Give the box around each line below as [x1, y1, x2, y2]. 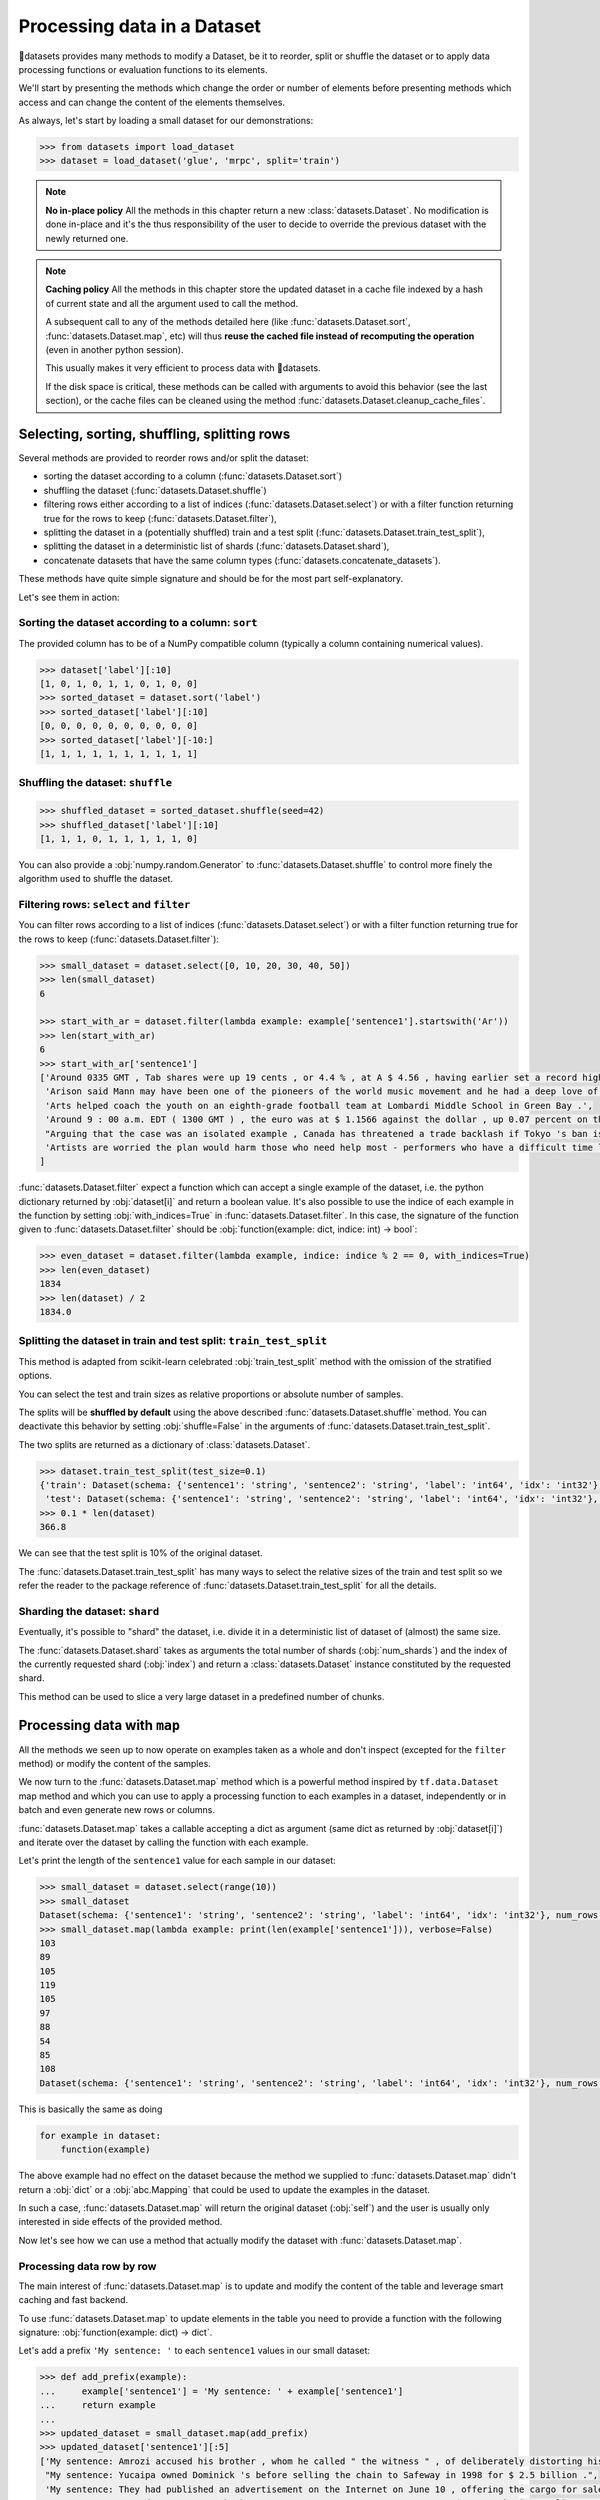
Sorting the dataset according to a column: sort [18, 616, 258, 630]
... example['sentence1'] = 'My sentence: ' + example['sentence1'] [39, 2385, 404, 2397]
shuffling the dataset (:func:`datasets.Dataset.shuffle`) [43, 484, 267, 496]
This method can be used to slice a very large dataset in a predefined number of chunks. [18, 1690, 385, 1702]
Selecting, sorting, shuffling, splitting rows [18, 425, 291, 442]
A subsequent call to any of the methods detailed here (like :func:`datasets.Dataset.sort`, [45, 316, 411, 328]
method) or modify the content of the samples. [18, 1758, 212, 1770]
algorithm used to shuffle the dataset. [18, 873, 174, 885]
